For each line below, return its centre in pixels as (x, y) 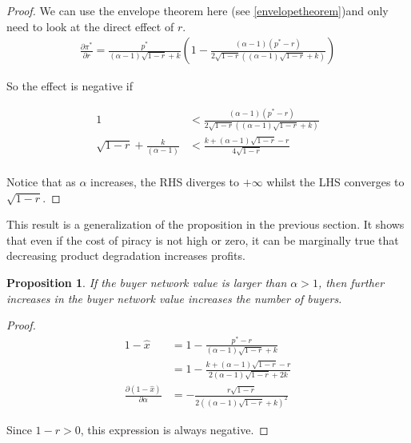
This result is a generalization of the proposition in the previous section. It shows (205, 224)
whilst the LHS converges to (335, 181)
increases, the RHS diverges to (165, 181)
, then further (351, 282)
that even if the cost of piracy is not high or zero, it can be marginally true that (203, 239)
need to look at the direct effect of (90, 26)
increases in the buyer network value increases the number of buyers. (174, 298)
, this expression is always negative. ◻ (174, 429)
